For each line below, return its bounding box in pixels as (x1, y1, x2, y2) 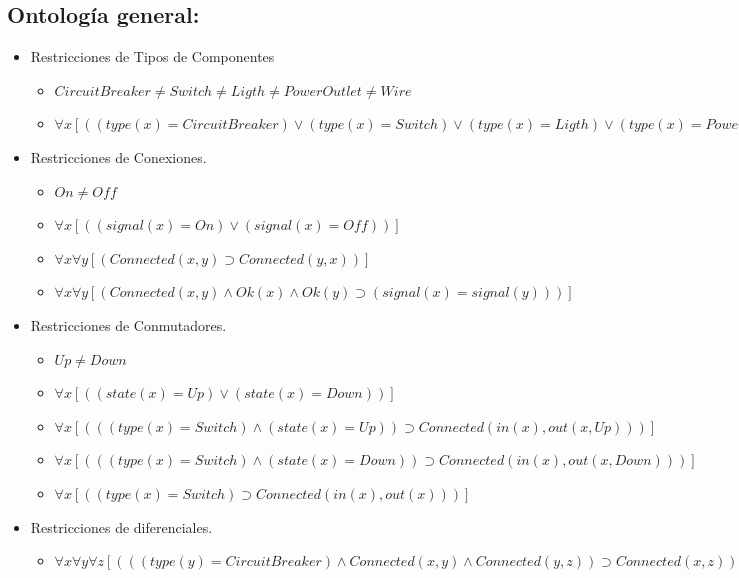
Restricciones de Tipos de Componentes (30, 46, 275, 67)
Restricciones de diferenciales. (30, 516, 213, 537)
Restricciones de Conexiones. (30, 146, 207, 167)
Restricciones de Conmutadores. (30, 314, 227, 335)
